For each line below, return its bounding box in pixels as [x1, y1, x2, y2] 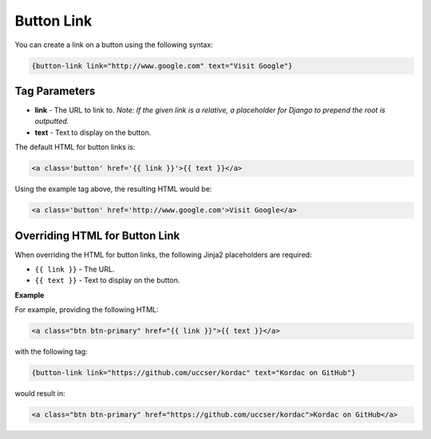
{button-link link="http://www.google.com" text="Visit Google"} [31, 61, 293, 70]
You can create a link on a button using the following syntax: [14, 40, 213, 49]
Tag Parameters [14, 84, 96, 97]
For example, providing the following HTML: [14, 305, 159, 314]
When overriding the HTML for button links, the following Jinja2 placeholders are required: [14, 250, 312, 259]
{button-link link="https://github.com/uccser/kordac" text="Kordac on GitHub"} [31, 368, 356, 378]
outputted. [34, 117, 69, 126]
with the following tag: [14, 347, 88, 357]
